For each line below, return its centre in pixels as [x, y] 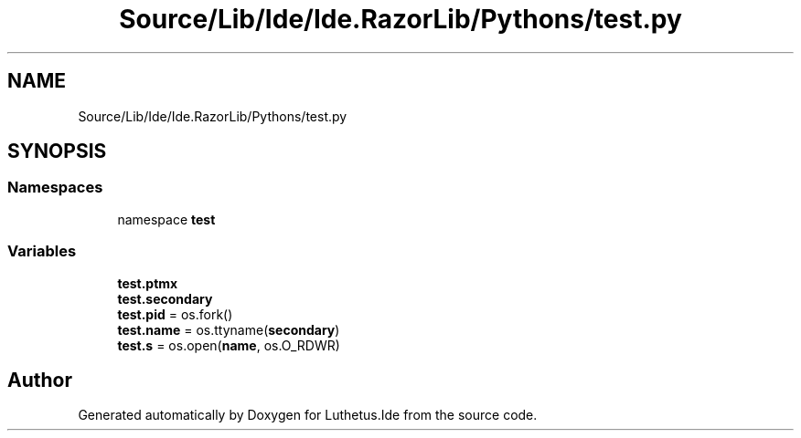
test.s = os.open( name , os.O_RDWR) [229, 345]
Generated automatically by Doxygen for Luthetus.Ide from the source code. [308, 415]
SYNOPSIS [57, 151]
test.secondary [165, 298]
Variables [42, 251]
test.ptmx [148, 283]
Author [40, 380]
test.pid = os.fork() [175, 314]
